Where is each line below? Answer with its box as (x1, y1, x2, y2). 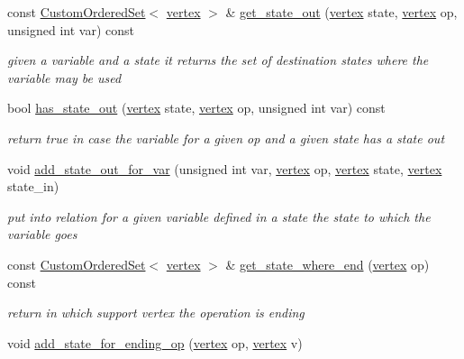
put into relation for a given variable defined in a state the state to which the (7, 207, 431, 226)
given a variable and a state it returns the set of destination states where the (7, 51, 429, 69)
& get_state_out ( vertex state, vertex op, (225, 3, 458, 21)
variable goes (7, 225, 77, 244)
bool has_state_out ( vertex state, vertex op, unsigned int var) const (7, 98, 386, 117)
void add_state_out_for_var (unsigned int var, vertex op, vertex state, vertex (7, 159, 442, 178)
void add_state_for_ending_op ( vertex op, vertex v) (7, 333, 303, 352)
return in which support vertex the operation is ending (7, 303, 305, 322)
